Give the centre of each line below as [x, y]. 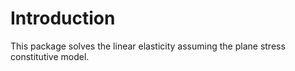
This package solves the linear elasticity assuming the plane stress [148, 46]
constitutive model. [50, 56]
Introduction [63, 18]
